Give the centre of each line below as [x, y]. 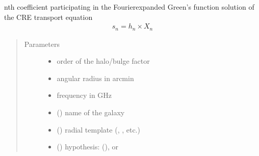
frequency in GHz [84, 95]
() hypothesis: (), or [87, 147]
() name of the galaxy [91, 112]
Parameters [42, 44]
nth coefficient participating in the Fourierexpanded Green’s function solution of [129, 7]
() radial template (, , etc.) [98, 129]
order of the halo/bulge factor [103, 61]
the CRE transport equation [48, 17]
